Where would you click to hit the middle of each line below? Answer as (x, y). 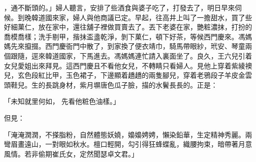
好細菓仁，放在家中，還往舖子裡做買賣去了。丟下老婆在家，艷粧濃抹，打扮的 (128, 27)
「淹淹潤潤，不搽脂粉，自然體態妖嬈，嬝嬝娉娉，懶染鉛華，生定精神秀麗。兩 (128, 134)
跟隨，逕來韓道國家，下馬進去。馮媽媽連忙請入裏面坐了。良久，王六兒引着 (131, 55)
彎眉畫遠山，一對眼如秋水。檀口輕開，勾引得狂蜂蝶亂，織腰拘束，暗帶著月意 (128, 144)
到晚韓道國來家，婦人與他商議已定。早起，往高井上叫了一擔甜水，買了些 (135, 17)
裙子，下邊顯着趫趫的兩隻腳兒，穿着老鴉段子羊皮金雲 (166, 75)
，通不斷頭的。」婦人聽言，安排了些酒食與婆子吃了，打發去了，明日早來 (119, 7)
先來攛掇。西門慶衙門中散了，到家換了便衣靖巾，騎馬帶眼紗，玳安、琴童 (128, 46)
